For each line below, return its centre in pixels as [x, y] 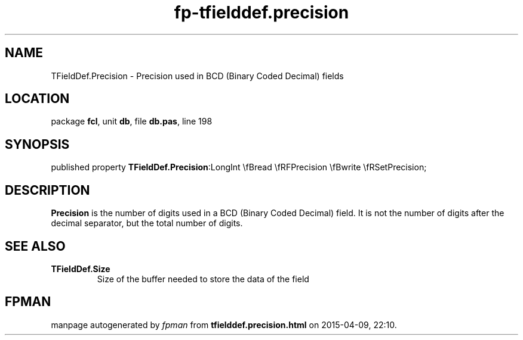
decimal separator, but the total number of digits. [147, 223]
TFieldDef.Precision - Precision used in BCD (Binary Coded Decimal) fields [197, 76]
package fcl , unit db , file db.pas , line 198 [132, 121]
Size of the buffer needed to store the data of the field [203, 279]
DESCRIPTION [47, 190]
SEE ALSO [35, 246]
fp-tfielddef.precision [261, 13]
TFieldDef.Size [81, 269]
